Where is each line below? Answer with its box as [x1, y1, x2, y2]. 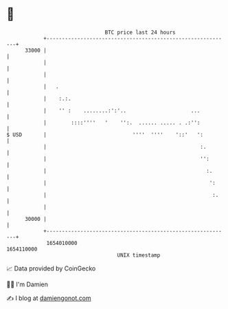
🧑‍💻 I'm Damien [6, 280, 49, 288]
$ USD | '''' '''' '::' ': [6, 131, 204, 138]
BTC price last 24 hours [104, 29, 176, 36]
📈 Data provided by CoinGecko [6, 264, 96, 273]
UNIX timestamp [117, 251, 161, 259]
